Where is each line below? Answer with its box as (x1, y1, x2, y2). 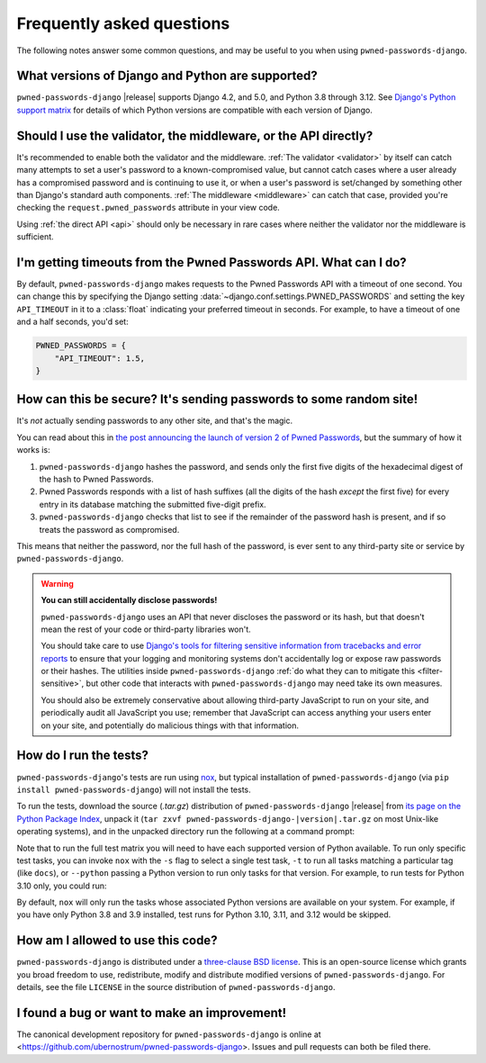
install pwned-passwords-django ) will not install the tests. (16, 784, 251, 795)
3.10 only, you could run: (16, 880, 107, 891)
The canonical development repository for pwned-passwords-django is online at (16, 1029, 321, 1040)
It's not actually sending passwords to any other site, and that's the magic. (16, 415, 293, 427)
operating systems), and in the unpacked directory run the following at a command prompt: (16, 826, 355, 837)
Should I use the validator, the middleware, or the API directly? (16, 128, 373, 143)
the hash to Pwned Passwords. (39, 473, 155, 484)
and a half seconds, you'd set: (16, 316, 130, 328)
